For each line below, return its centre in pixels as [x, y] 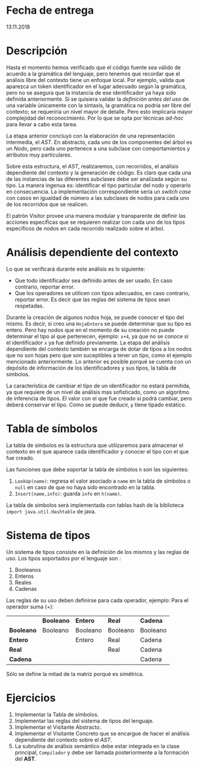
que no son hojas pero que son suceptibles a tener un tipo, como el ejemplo [99, 355]
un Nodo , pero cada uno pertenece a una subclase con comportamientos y [98, 148]
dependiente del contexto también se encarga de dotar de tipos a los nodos [99, 349]
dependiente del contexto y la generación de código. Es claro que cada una [99, 173]
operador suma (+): [30, 606]
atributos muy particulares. [39, 155]
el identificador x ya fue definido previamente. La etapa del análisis [88, 342]
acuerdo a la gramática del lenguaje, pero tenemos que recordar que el [93, 73]
